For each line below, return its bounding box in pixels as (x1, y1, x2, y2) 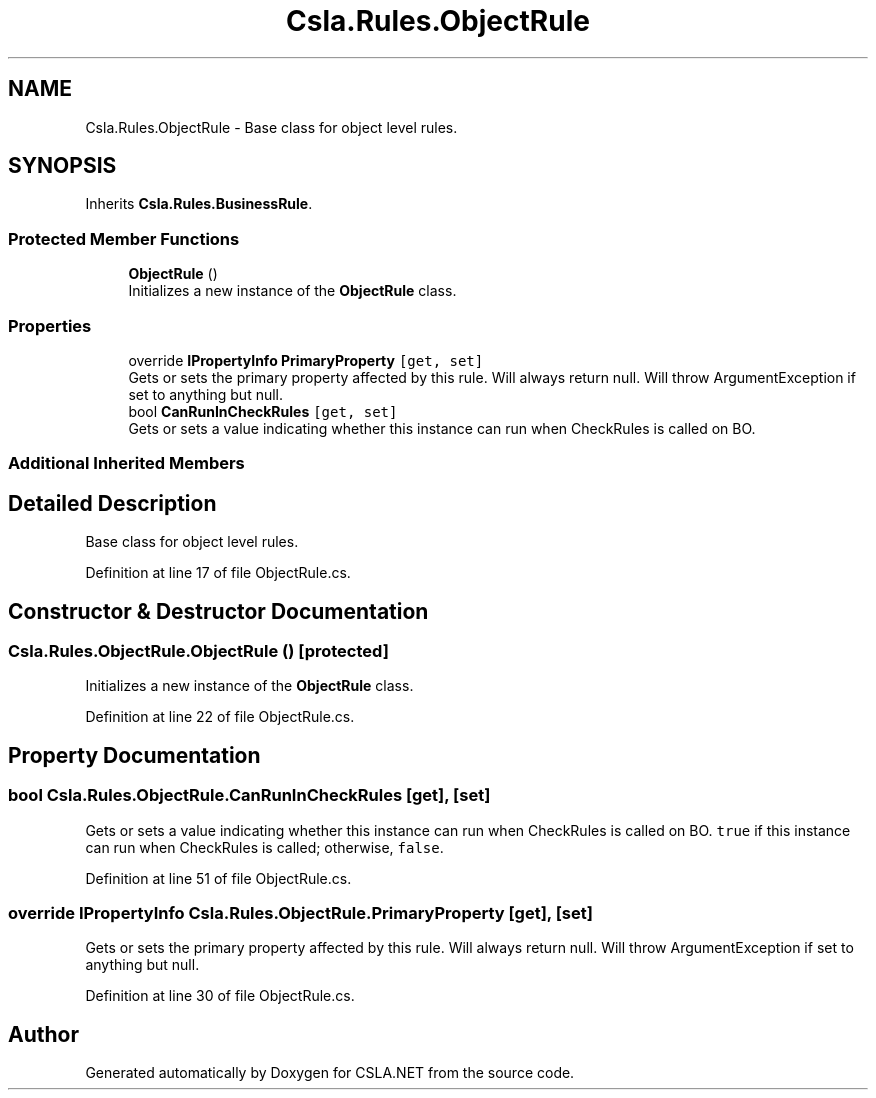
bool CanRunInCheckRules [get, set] (128, 402, 398, 420)
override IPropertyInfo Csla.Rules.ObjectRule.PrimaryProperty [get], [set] (8, 902, 593, 923)
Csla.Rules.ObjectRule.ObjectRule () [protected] (8, 641, 389, 661)
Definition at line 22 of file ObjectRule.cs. (85, 708, 355, 726)
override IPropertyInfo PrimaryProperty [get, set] (128, 351, 484, 369)
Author (8, 1021, 79, 1047)
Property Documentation (8, 742, 261, 768)
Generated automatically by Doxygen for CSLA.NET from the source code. (85, 1064, 575, 1082)
